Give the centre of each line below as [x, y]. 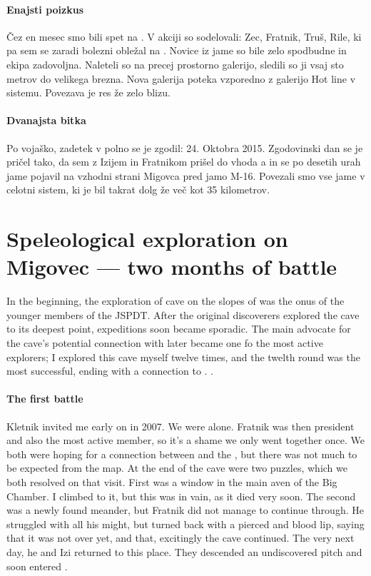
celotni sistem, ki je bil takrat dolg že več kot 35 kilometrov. [138, 190]
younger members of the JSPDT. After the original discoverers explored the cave [183, 314]
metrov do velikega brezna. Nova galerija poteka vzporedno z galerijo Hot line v [181, 78]
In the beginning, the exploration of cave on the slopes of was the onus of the [176, 301]
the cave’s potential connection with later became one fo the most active [165, 343]
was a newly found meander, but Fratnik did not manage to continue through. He [185, 510]
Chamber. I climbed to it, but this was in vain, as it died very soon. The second [181, 496]
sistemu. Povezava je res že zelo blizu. [88, 92]
